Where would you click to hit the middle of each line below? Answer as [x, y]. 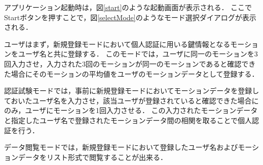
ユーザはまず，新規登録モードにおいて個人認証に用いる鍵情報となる [117, 44]
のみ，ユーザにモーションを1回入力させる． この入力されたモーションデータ [131, 110]
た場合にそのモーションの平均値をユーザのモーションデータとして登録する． [131, 73]
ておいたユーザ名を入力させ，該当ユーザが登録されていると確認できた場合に [131, 100]
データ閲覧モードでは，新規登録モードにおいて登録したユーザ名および [121, 147]
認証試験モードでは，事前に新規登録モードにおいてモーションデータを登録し [132, 91]
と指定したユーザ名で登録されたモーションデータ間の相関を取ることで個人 [128, 120]
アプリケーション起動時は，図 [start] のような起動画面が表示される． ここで [128, 7]
